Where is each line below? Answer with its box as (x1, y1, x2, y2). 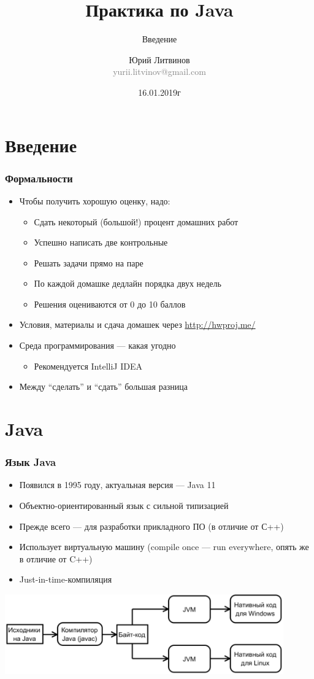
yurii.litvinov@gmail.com (113, 65, 206, 78)
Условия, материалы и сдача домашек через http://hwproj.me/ (19, 318, 256, 331)
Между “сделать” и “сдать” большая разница (19, 380, 188, 393)
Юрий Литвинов (129, 53, 190, 66)
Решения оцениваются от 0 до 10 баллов (34, 297, 186, 310)
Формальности (5, 170, 73, 185)
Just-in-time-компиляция (19, 573, 112, 586)
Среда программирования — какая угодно (19, 339, 176, 352)
